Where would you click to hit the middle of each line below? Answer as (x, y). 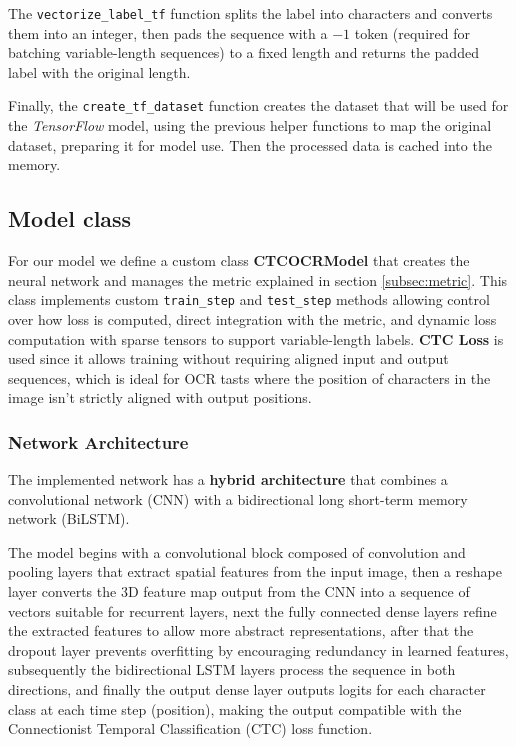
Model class (70, 218)
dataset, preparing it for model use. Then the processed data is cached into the (250, 144)
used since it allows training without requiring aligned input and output (228, 358)
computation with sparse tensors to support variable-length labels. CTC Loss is (256, 338)
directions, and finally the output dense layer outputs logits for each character (247, 689)
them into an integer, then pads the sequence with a (168, 32)
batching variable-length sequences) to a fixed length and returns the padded (243, 52)
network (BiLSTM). (69, 518)
